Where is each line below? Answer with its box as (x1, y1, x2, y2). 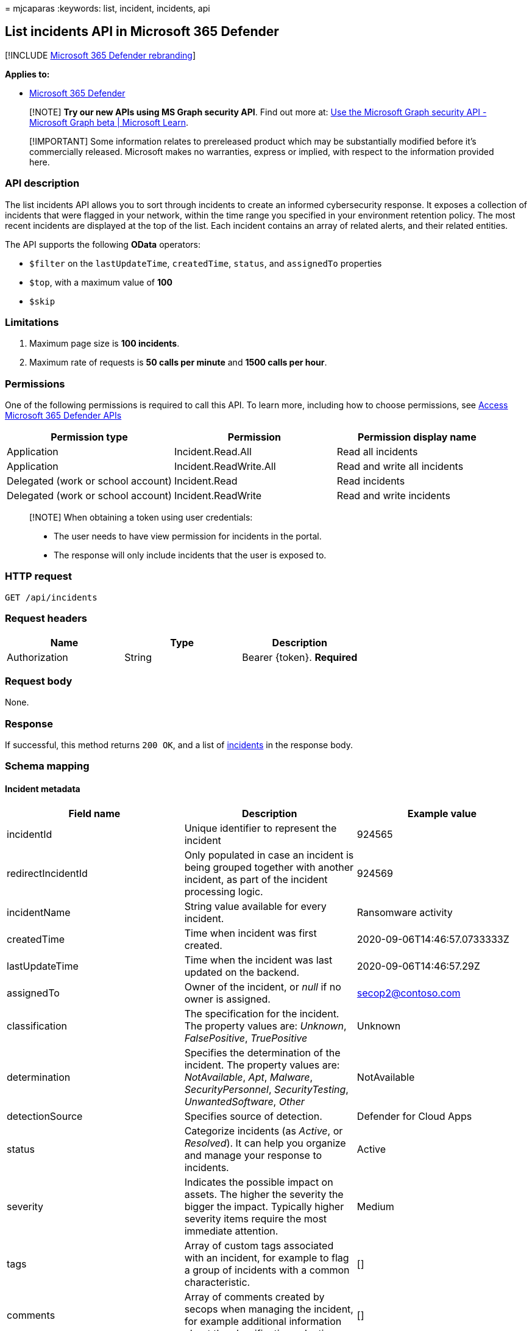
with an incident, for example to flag (184, 1251, 349, 1264)
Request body (5, 674, 73, 687)
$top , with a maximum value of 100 (29, 276, 172, 287)
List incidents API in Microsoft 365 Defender (5, 24, 279, 40)
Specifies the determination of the (184, 1046, 341, 1059)
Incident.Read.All (174, 445, 252, 458)
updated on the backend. (184, 965, 300, 978)
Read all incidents (336, 445, 418, 458)
